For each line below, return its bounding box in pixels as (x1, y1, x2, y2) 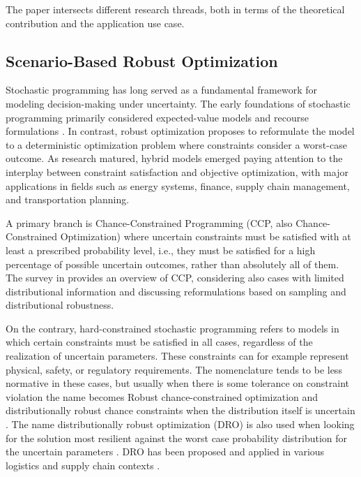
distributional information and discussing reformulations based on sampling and (6, 284, 346, 298)
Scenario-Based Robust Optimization (6, 50, 278, 71)
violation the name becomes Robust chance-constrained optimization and (6, 389, 318, 404)
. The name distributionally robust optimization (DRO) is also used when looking (6, 417, 355, 432)
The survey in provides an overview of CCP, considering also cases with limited (6, 270, 344, 285)
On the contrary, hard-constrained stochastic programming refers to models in (6, 321, 339, 335)
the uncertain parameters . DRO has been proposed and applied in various (6, 444, 325, 459)
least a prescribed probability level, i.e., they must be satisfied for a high (6, 242, 316, 257)
